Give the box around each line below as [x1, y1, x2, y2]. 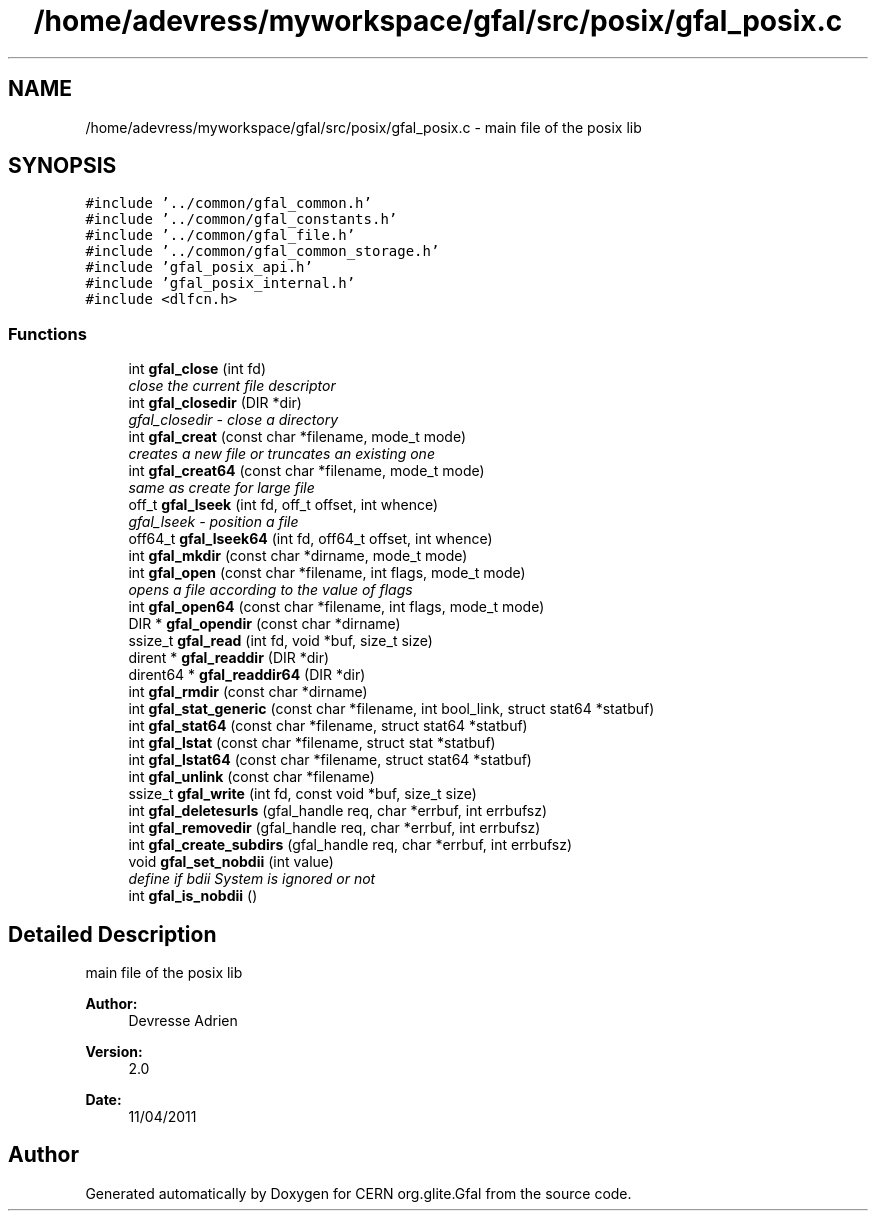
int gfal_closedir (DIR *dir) [128, 394, 302, 412]
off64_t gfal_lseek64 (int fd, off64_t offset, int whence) [128, 530, 493, 548]
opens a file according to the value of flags [128, 581, 413, 599]
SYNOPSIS [8, 153, 117, 179]
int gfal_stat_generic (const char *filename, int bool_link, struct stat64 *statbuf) [128, 700, 655, 718]
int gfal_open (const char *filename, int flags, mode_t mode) [128, 564, 526, 582]
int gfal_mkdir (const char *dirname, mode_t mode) [128, 547, 468, 565]
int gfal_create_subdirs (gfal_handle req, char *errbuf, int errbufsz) [128, 836, 573, 854]
